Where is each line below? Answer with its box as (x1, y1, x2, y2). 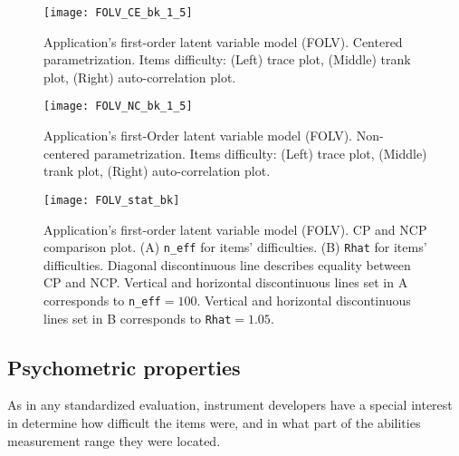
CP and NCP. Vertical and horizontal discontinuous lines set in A (43, 273, 408, 292)
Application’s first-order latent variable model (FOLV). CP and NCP (43, 219, 427, 238)
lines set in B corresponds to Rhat (43, 308, 232, 327)
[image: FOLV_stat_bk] (43, 193, 180, 207)
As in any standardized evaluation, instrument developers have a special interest (7, 395, 453, 414)
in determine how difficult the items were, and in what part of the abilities (7, 413, 421, 432)
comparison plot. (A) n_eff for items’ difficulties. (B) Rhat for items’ (43, 238, 427, 257)
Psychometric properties (7, 353, 241, 381)
